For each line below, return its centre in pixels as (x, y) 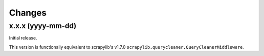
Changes (28, 13)
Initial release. (23, 38)
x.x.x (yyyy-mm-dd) (43, 26)
